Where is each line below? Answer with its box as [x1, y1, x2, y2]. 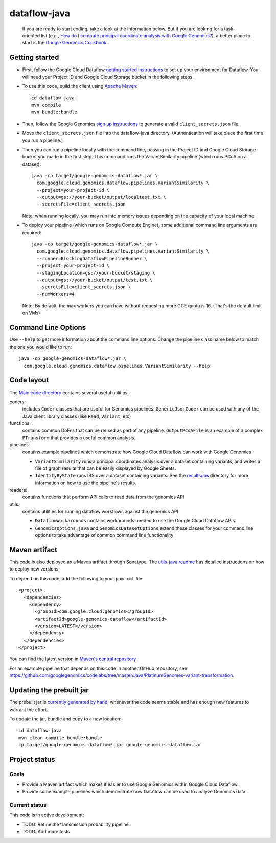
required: [22, 229, 42, 235]
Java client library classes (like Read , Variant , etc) [22, 413, 131, 419]
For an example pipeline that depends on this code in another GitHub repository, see [9, 665, 188, 671]
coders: [9, 399, 26, 405]
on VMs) [22, 310, 40, 316]
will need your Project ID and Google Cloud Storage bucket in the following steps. [22, 74, 194, 80]
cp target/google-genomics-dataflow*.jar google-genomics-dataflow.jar [18, 742, 202, 748]
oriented [22, 32, 40, 38]
